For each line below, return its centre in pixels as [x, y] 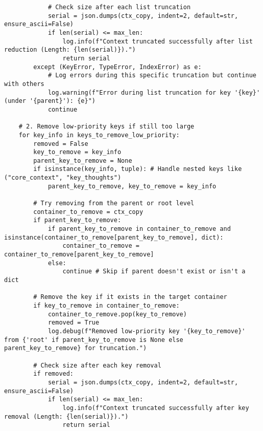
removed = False [61, 144]
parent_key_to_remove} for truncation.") [76, 348]
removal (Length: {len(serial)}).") [66, 416]
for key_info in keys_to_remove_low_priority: [99, 135]
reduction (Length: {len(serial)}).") [70, 50]
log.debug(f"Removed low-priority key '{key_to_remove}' [147, 331]
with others [24, 84]
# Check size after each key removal [97, 365]
